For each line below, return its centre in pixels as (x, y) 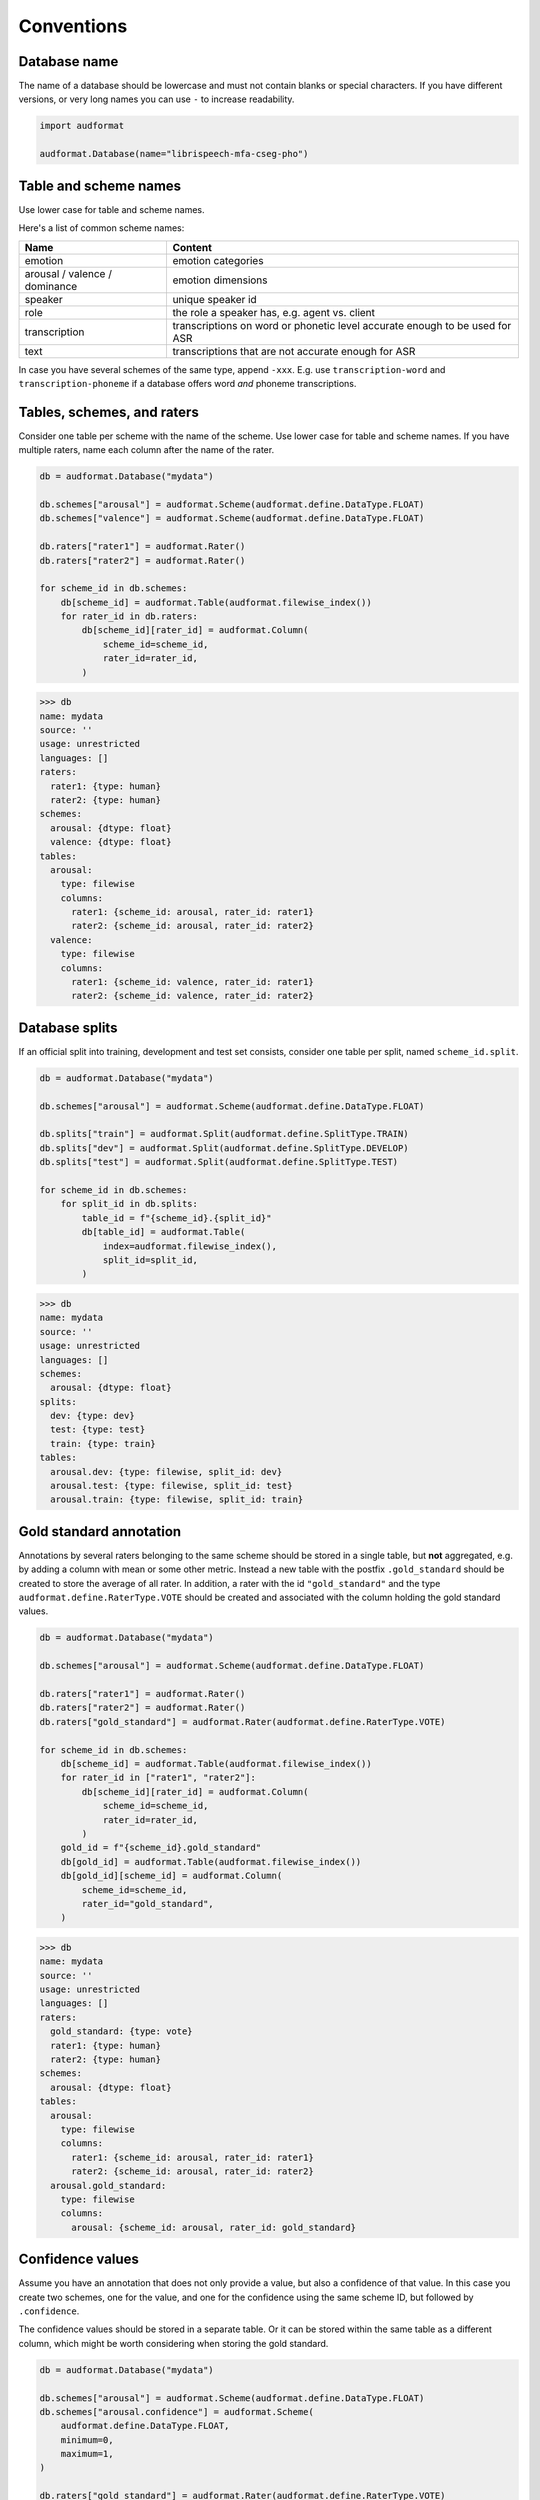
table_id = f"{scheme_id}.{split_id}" (176, 1218)
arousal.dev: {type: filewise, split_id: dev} (166, 1471)
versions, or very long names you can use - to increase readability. (156, 99)
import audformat (82, 126)
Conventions (73, 26)
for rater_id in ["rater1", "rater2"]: (158, 1778)
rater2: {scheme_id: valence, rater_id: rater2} (192, 996)
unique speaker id (214, 299)
